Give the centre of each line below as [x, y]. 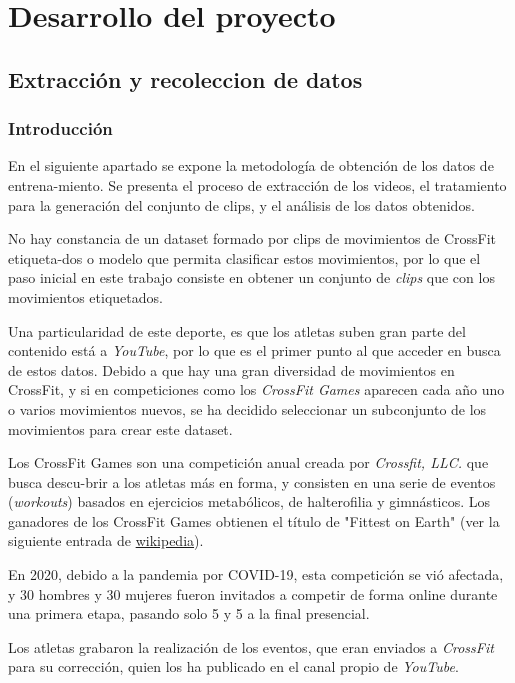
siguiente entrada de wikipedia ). [106, 540]
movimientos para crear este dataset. [120, 428]
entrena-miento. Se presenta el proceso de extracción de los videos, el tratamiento [257, 184]
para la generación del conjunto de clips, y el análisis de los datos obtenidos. [241, 204]
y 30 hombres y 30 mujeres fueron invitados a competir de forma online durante [253, 593]
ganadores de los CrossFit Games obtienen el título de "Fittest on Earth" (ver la [254, 520]
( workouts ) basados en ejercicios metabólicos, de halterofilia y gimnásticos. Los [249, 501]
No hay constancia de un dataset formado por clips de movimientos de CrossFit [252, 238]
